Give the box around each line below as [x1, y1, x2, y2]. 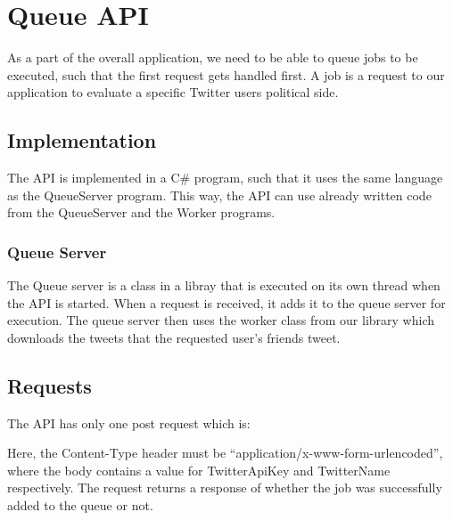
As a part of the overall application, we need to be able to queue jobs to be [7, 48, 418, 67]
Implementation [7, 126, 157, 154]
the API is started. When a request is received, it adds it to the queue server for [7, 293, 446, 312]
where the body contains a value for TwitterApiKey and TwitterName [7, 460, 391, 479]
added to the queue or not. [7, 496, 153, 515]
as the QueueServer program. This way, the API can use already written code [7, 185, 432, 204]
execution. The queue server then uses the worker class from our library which [7, 311, 434, 329]
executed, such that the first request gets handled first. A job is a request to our [7, 65, 445, 84]
